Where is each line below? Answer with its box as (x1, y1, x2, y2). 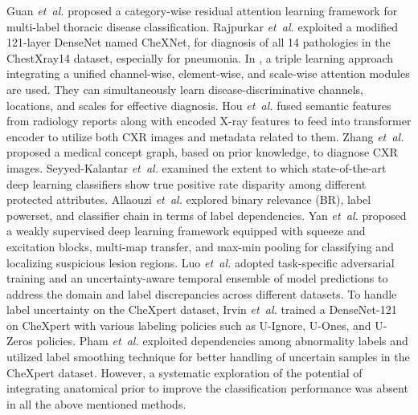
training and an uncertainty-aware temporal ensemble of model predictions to (6, 270, 388, 287)
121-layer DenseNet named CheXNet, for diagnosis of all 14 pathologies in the (6, 34, 391, 51)
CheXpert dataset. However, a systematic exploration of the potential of (6, 364, 363, 380)
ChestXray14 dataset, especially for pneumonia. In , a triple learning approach (6, 49, 394, 66)
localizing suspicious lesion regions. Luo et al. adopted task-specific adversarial (6, 254, 395, 271)
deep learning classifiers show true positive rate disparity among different (6, 175, 367, 192)
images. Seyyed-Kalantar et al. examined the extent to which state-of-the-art (6, 159, 387, 176)
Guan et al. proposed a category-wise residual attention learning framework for (6, 2, 398, 18)
